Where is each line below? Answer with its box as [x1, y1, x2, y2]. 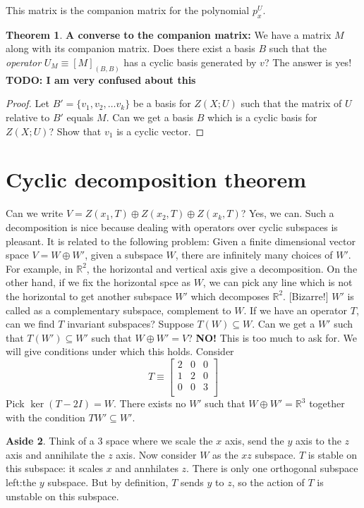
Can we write [6, 206, 63, 221]
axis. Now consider [116, 447, 197, 461]
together [309, 396, 345, 410]
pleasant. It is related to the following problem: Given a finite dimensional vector [6, 233, 356, 248]
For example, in [6, 261, 73, 275]
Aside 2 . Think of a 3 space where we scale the [6, 433, 213, 448]
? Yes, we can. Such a [241, 206, 334, 221]
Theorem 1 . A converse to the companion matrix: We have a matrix [6, 27, 332, 42]
